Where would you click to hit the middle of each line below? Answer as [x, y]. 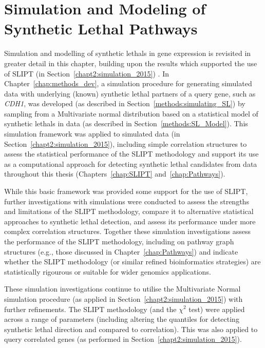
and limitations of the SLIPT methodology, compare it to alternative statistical [129, 211]
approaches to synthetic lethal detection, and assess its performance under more [130, 221]
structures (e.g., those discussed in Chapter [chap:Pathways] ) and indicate [121, 251]
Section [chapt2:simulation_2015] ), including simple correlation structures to [126, 143]
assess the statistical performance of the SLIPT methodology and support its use [131, 154]
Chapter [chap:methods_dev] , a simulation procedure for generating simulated [128, 83]
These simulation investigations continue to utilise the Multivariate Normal [122, 289]
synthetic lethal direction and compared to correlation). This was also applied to [131, 329]
